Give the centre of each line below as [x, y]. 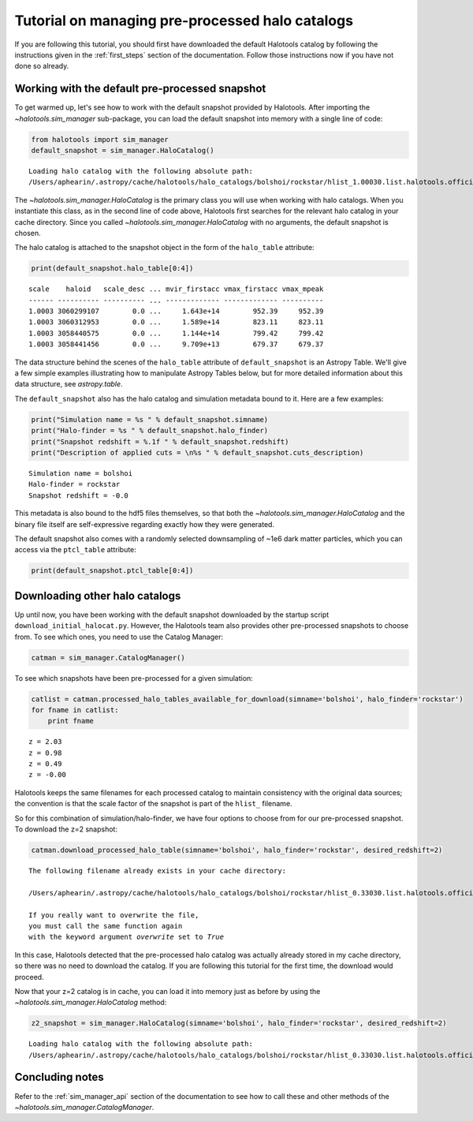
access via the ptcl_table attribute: [76, 550]
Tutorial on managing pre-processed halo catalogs [184, 21]
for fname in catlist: [75, 710]
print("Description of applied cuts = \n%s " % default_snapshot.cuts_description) [197, 452]
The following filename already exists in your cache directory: [158, 871]
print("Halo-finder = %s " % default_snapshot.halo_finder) [150, 431]
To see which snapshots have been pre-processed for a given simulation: [134, 678]
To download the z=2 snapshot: [66, 829]
